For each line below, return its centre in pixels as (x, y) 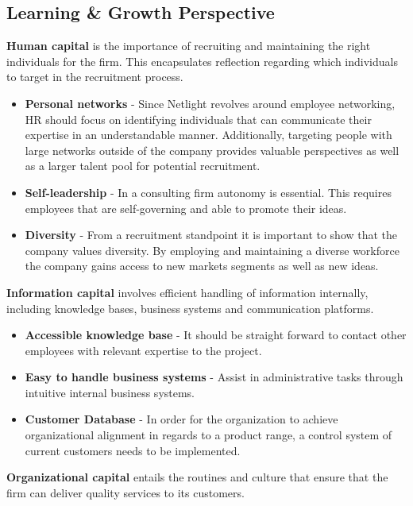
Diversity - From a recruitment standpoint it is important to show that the (211, 235)
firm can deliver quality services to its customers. (125, 492)
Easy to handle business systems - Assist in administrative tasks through (214, 377)
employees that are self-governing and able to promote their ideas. (186, 208)
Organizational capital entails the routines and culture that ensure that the (197, 477)
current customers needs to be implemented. (133, 450)
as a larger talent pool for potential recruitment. (143, 166)
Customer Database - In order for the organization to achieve (181, 419)
